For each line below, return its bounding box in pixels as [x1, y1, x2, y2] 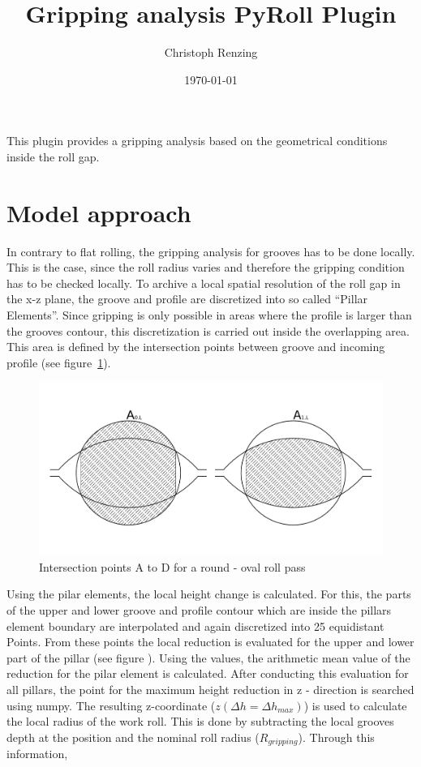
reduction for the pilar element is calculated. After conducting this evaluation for [6, 665, 409, 682]
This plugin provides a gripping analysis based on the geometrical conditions [6, 132, 388, 149]
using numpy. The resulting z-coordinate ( [6, 696, 216, 713]
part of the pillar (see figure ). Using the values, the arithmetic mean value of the [6, 649, 410, 666]
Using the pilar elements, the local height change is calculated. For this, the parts [6, 585, 411, 602]
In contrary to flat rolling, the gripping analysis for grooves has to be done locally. [6, 242, 415, 259]
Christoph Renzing [164, 44, 258, 61]
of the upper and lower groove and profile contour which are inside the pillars [6, 602, 392, 619]
